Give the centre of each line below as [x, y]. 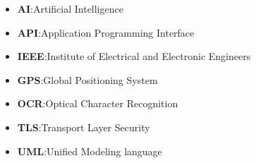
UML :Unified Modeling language [90, 151]
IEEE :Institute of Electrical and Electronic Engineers [134, 56]
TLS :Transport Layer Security [84, 127]
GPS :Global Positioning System [87, 79]
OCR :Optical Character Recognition [98, 103]
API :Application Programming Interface [106, 32]
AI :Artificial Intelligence [70, 8]
